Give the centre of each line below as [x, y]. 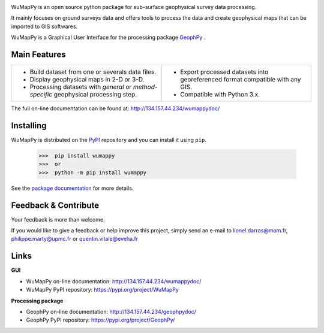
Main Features [38, 54]
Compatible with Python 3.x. [220, 95]
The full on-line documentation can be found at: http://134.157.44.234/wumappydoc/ [115, 108]
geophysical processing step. [95, 95]
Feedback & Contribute [55, 205]
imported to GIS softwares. [44, 26]
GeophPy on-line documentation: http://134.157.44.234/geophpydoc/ [111, 311]
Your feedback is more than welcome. [58, 219]
